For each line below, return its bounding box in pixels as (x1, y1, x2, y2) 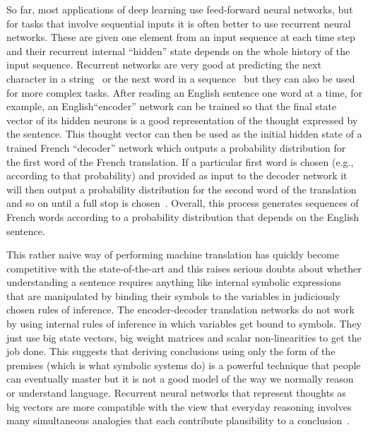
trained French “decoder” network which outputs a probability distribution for (6, 140, 346, 155)
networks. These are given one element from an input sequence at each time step (6, 30, 355, 44)
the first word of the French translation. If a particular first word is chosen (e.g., (6, 154, 354, 169)
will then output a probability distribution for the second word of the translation (6, 181, 357, 196)
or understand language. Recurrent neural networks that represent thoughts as (6, 385, 346, 400)
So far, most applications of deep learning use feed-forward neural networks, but (6, 2, 353, 16)
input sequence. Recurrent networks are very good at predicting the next (6, 57, 321, 72)
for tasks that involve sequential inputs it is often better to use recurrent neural (6, 16, 351, 30)
